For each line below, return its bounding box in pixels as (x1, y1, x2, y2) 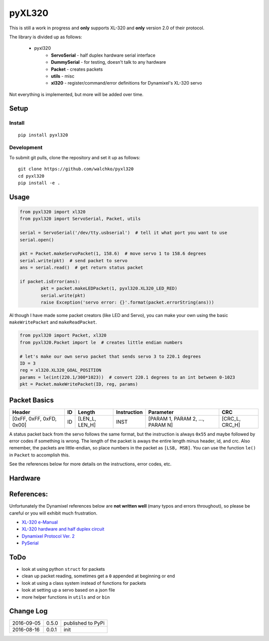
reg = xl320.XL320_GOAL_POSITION (19, 367, 102, 373)
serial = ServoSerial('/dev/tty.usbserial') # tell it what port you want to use (19, 230, 228, 236)
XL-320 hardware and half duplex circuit (21, 526, 105, 532)
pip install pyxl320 (18, 132, 68, 138)
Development (9, 144, 43, 151)
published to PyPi (63, 620, 105, 627)
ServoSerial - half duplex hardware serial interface (51, 52, 155, 58)
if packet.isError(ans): (19, 279, 81, 284)
